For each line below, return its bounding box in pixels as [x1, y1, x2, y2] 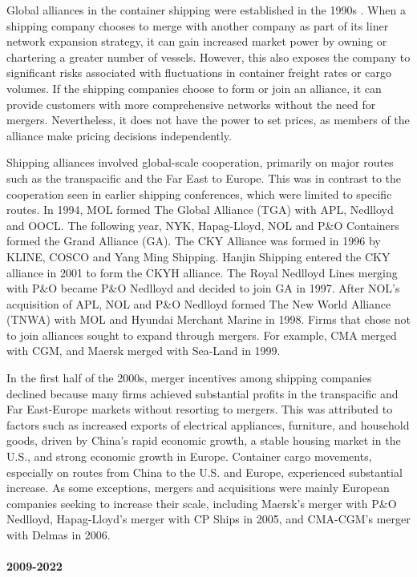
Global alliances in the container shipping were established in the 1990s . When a [6, 2, 406, 18]
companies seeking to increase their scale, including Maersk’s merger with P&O [6, 494, 397, 511]
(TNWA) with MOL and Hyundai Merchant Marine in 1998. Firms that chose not [6, 311, 411, 328]
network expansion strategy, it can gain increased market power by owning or [6, 33, 387, 50]
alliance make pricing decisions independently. [6, 127, 232, 143]
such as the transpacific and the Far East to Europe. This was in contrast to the [6, 169, 402, 186]
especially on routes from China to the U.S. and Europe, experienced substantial [6, 463, 403, 480]
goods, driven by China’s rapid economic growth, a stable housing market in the [6, 432, 401, 449]
